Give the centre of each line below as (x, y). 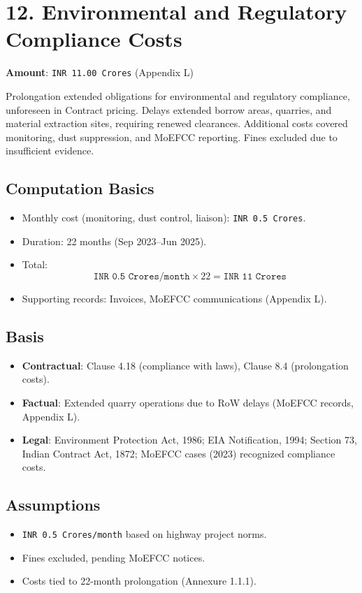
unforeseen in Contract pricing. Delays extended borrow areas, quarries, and (169, 109)
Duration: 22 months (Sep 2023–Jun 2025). (114, 241)
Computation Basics (80, 188)
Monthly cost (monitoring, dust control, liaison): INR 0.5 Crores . (164, 218)
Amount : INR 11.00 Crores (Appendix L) (100, 72)
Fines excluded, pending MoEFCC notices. (114, 557)
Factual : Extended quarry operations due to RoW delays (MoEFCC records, (188, 402)
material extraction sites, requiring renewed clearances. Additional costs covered (177, 123)
